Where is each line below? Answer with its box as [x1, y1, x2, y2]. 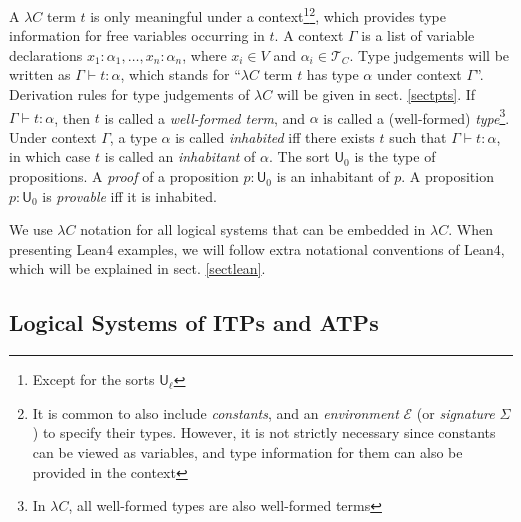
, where [182, 44, 227, 65]
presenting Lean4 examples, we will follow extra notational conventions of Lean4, [9, 238, 505, 259]
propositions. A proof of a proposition [9, 166, 239, 187]
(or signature [416, 402, 495, 423]
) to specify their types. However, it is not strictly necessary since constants [32, 422, 496, 443]
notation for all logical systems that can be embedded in [80, 219, 426, 240]
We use [9, 219, 53, 240]
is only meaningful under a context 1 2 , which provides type [90, 3, 446, 26]
